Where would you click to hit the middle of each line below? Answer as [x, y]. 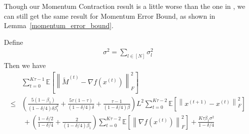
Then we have [25, 65]
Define [14, 42]
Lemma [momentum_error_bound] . [59, 25]
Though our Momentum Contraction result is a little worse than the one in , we [125, 6]
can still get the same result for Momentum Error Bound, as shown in [110, 16]
